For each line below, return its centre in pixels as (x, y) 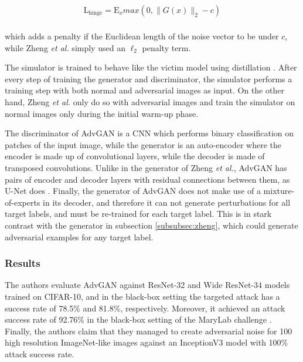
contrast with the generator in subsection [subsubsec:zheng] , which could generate (151, 225)
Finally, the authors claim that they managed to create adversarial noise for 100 (149, 331)
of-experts (23, 202)
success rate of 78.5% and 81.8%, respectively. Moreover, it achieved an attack (145, 308)
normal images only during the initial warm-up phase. (102, 113)
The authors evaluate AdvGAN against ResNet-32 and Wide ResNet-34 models (147, 285)
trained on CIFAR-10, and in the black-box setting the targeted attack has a (142, 296)
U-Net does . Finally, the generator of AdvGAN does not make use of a (133, 191)
